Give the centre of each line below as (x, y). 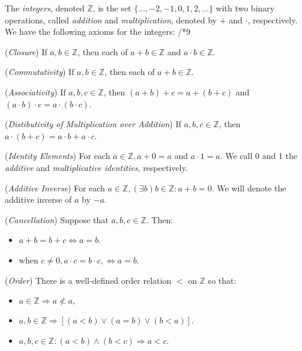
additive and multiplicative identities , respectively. (96, 167)
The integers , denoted (45, 8)
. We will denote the (249, 187)
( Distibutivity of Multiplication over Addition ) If (93, 124)
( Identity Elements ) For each (58, 156)
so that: (222, 280)
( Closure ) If (26, 51)
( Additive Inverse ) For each (55, 187)
